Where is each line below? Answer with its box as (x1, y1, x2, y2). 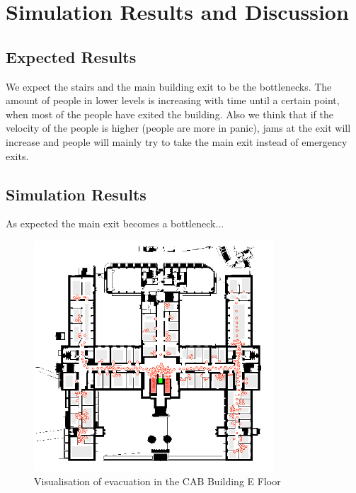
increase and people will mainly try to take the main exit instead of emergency (6, 134, 348, 149)
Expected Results (6, 45, 137, 67)
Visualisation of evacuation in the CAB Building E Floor (34, 473, 281, 488)
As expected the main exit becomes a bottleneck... (6, 216, 224, 231)
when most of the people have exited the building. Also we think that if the (6, 106, 333, 121)
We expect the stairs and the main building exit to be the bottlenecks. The (6, 79, 332, 93)
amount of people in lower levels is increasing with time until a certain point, (6, 93, 340, 108)
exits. (6, 148, 29, 163)
